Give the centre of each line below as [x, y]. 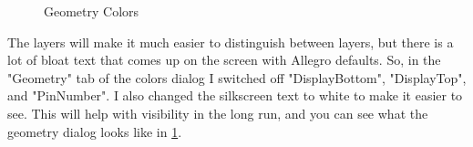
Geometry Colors [92, 11]
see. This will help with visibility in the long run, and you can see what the [218, 113]
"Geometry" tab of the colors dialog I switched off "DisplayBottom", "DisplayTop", [237, 77]
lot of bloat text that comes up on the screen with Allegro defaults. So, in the [224, 60]
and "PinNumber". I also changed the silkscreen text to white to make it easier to [235, 95]
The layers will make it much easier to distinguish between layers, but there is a [231, 42]
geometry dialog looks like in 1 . [95, 131]
